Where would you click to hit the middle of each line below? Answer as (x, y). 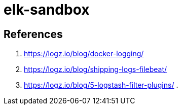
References (33, 34)
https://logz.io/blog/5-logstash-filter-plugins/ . (101, 85)
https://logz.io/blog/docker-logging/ (84, 54)
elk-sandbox (47, 10)
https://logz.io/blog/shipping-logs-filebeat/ (96, 69)
